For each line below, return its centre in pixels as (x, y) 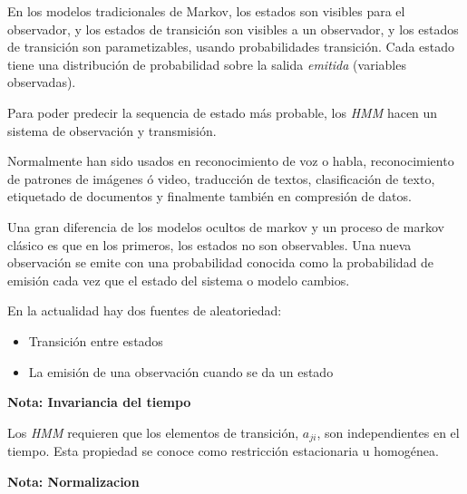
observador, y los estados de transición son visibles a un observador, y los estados (233, 29)
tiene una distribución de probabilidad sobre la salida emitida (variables (207, 64)
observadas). (42, 82)
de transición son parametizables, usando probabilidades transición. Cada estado (231, 47)
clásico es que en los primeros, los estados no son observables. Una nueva (209, 244)
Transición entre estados (96, 340)
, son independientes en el (388, 432)
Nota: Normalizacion (73, 481)
